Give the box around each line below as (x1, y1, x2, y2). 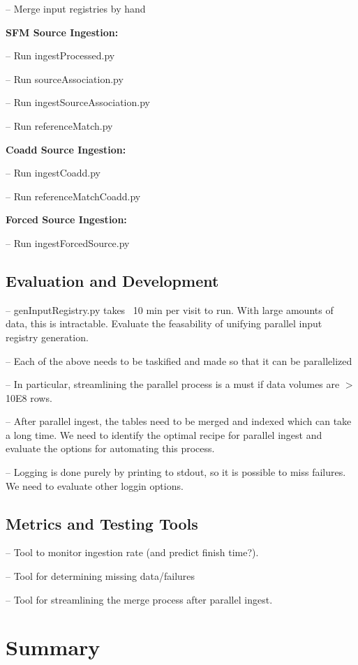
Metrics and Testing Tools (6, 512, 198, 534)
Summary (6, 633, 100, 662)
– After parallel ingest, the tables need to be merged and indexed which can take (6, 414, 352, 428)
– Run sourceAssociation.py (6, 71, 124, 86)
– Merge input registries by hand (6, 1, 146, 15)
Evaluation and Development (6, 269, 219, 291)
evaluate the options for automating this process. (6, 441, 215, 456)
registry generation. (6, 329, 89, 344)
